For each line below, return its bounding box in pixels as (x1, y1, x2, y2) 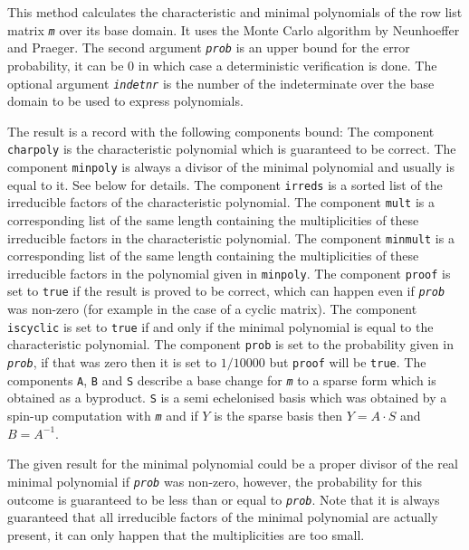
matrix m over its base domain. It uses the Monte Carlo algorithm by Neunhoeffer (7, 20, 460, 39)
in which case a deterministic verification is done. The (138, 55, 437, 74)
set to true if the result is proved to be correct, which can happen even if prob (7, 281, 445, 300)
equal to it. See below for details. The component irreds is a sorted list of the (7, 175, 443, 194)
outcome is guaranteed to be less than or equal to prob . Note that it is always (7, 489, 440, 508)
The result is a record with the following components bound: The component (7, 121, 435, 140)
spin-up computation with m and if (7, 406, 198, 424)
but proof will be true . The (269, 353, 426, 372)
